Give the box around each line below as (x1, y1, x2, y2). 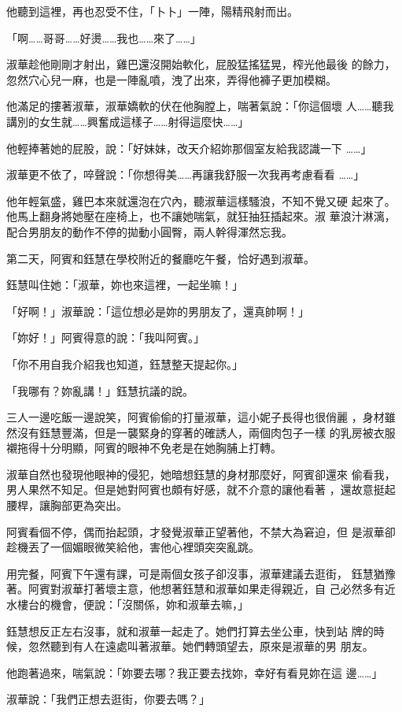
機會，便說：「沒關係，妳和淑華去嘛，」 (50, 596, 249, 613)
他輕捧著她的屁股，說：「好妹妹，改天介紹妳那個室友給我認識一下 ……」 (6, 139, 372, 156)
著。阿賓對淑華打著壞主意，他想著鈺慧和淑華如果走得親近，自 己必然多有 (6, 580, 385, 597)
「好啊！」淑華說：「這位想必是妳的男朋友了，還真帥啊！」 (6, 302, 309, 319)
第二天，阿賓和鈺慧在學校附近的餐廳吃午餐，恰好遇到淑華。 (6, 250, 315, 266)
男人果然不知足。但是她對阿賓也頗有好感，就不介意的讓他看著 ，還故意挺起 (6, 481, 396, 498)
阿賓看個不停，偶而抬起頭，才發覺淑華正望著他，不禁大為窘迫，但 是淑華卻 (6, 523, 396, 540)
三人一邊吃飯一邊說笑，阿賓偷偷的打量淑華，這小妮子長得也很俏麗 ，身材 (6, 409, 385, 425)
